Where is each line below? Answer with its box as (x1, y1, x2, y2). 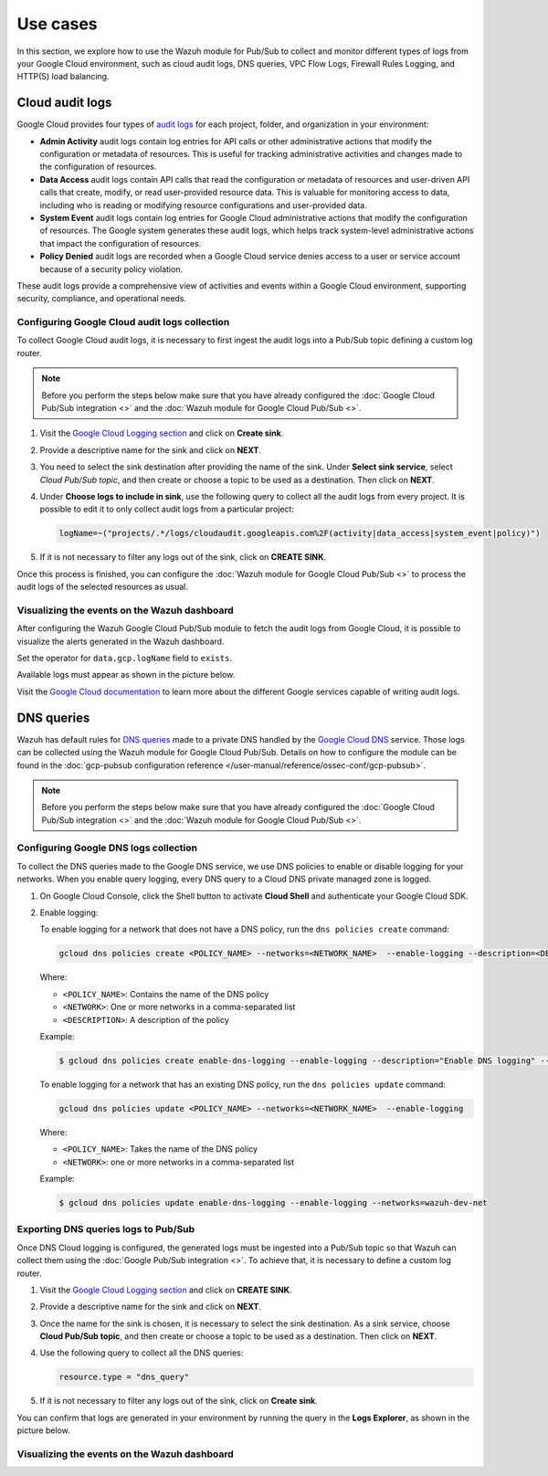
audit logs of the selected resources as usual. (16, 581, 189, 593)
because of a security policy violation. (39, 263, 183, 274)
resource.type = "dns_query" (58, 1372, 190, 1383)
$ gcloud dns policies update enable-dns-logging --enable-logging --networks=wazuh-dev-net (58, 1197, 488, 1207)
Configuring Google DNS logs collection (16, 841, 198, 854)
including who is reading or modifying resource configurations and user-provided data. (39, 199, 367, 210)
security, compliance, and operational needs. (16, 293, 187, 304)
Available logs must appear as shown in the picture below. (16, 669, 236, 680)
